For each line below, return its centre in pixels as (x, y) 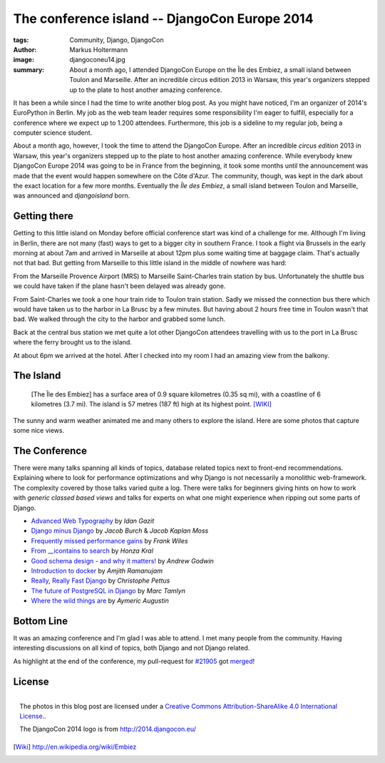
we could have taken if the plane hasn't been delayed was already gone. (119, 286)
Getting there (43, 216)
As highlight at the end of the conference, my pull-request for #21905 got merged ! (134, 661)
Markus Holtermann (99, 49)
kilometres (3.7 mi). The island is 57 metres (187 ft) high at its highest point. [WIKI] (152, 404)
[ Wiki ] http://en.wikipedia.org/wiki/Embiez (75, 747)
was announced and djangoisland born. (72, 195)
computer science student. (53, 133)
